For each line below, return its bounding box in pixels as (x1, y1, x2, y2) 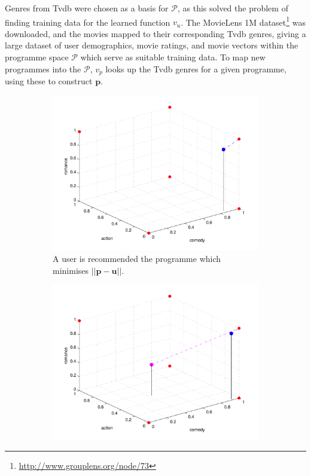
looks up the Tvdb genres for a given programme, (105, 62, 286, 75)
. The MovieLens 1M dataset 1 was (181, 14, 306, 28)
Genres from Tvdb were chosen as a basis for (5, 2, 169, 14)
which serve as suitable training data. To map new (80, 51, 266, 63)
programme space (5, 51, 69, 63)
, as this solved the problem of (177, 2, 288, 14)
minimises (53, 264, 89, 276)
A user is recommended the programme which (53, 252, 221, 265)
